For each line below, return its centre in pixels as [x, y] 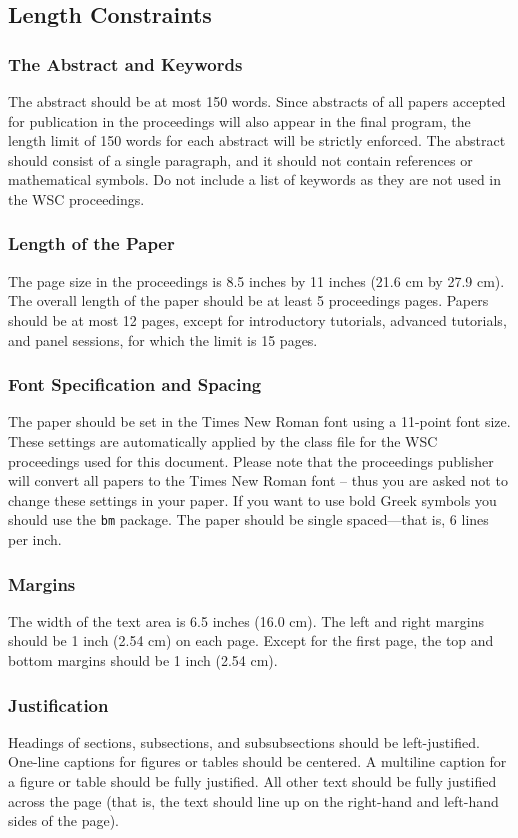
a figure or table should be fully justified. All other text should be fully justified [252, 781]
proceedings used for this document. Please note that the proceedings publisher [251, 460]
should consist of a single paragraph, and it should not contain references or [240, 159]
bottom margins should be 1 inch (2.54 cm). [143, 660]
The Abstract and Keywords [125, 63]
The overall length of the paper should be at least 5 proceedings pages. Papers [248, 300]
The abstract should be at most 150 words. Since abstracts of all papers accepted [257, 101]
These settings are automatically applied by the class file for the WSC [223, 440]
